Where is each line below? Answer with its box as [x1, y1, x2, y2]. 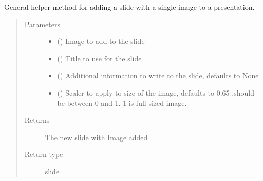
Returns [24, 115, 50, 125]
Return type [24, 149, 63, 160]
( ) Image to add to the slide [57, 36, 145, 47]
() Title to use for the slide [57, 53, 142, 63]
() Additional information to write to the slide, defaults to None [57, 70, 259, 81]
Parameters [24, 18, 60, 29]
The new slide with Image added [45, 131, 148, 142]
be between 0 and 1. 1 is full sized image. [57, 97, 187, 108]
